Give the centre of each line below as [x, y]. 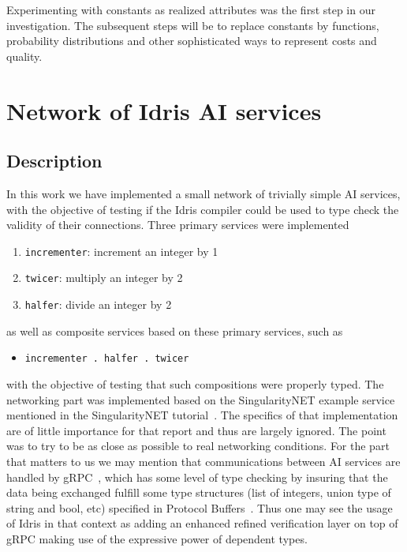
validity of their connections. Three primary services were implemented [178, 225]
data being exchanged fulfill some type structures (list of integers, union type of [199, 492]
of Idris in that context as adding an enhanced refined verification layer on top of [202, 523]
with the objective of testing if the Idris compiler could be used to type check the [203, 209]
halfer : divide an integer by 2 [98, 304]
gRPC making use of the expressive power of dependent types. [157, 538]
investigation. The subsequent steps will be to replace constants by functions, [193, 25]
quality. [24, 56]
